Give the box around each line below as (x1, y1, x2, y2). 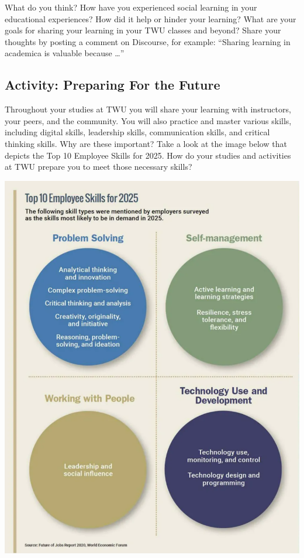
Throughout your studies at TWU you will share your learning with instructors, (5, 103, 291, 115)
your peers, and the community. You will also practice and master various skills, (5, 114, 292, 126)
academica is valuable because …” (5, 47, 125, 59)
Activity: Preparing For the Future (5, 76, 220, 94)
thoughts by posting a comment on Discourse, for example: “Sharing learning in (5, 35, 291, 47)
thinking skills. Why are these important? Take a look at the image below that (5, 137, 287, 149)
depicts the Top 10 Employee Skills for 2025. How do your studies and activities (5, 149, 291, 161)
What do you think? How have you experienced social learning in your (5, 1, 257, 13)
